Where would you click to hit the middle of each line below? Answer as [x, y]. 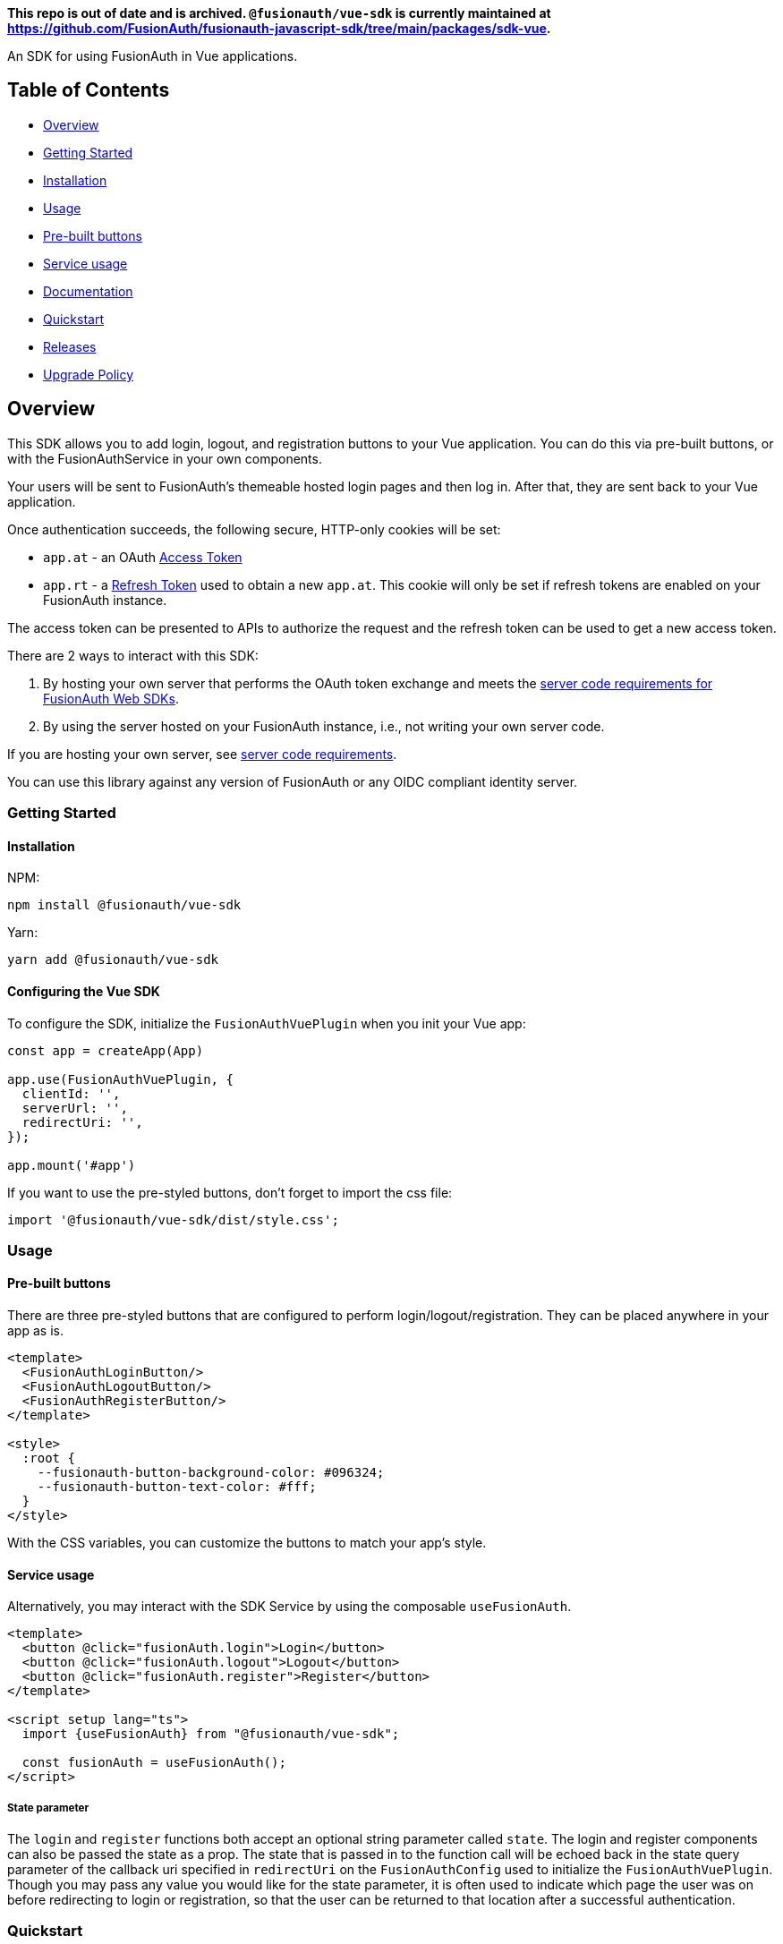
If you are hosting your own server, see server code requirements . [202, 754]
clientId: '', [71, 1093]
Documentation [88, 291]
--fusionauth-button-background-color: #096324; [211, 1473]
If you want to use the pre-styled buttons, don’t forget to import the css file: [230, 1192]
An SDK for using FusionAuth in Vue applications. [153, 56]
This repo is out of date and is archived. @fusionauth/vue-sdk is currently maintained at [279, 13]
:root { [48, 1458]
